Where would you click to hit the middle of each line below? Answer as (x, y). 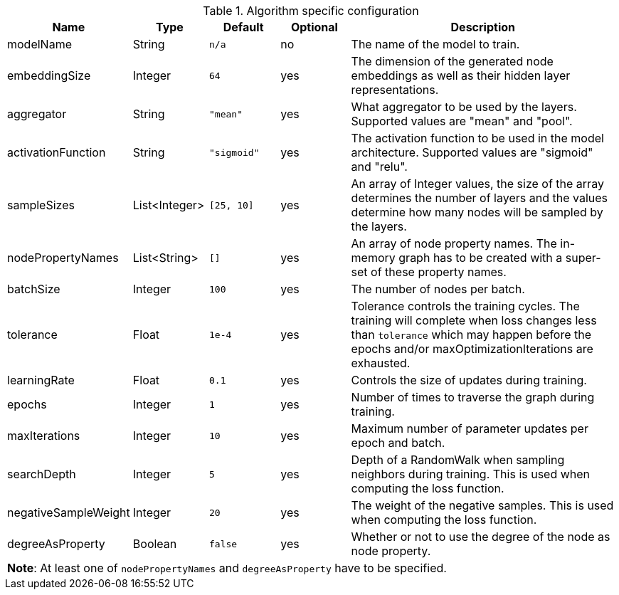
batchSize (34, 289)
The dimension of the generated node (452, 61)
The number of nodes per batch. (438, 289)
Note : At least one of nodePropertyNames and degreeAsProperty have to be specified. (227, 568)
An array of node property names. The (454, 243)
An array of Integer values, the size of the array (477, 184)
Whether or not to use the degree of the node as (481, 537)
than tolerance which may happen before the (471, 335)
